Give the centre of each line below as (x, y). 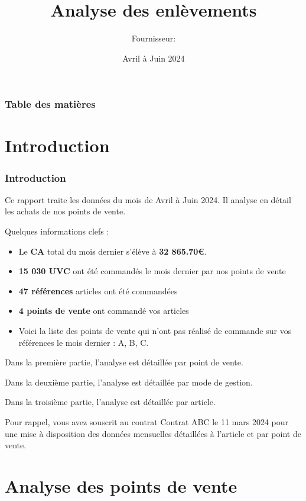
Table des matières (50, 104)
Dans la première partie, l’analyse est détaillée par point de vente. (124, 362)
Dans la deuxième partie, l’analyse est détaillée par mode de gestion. (129, 382)
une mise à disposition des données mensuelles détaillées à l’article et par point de (153, 433)
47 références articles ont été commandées (98, 290)
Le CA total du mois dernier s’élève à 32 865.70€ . (113, 251)
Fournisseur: (154, 38)
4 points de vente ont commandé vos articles (104, 311)
